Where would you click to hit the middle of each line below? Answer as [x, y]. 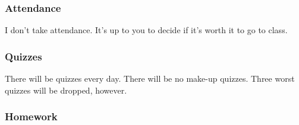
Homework [31, 116]
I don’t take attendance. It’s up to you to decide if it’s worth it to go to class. [146, 30]
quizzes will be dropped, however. [66, 90]
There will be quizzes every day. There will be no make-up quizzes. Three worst [150, 78]
